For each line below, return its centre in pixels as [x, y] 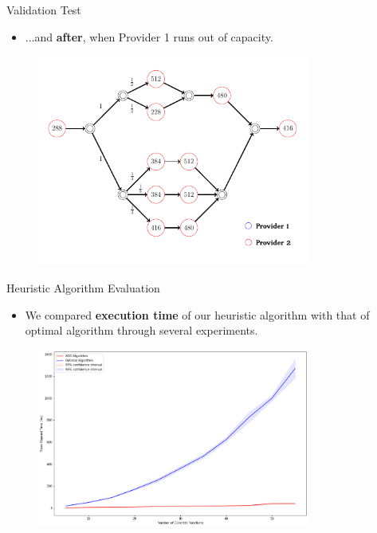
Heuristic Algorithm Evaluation [83, 287]
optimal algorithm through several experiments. [141, 330]
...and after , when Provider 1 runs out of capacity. [149, 36]
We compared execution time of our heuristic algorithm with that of [197, 314]
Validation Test [44, 10]
